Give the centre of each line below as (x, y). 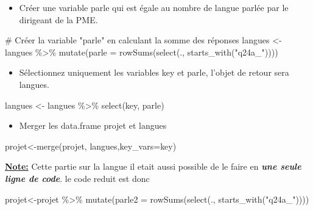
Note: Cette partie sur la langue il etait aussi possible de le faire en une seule (153, 166)
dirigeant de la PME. (58, 19)
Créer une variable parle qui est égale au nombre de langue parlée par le (154, 7)
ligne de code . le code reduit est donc (77, 178)
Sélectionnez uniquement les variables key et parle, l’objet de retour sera (154, 72)
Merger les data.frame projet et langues (93, 125)
